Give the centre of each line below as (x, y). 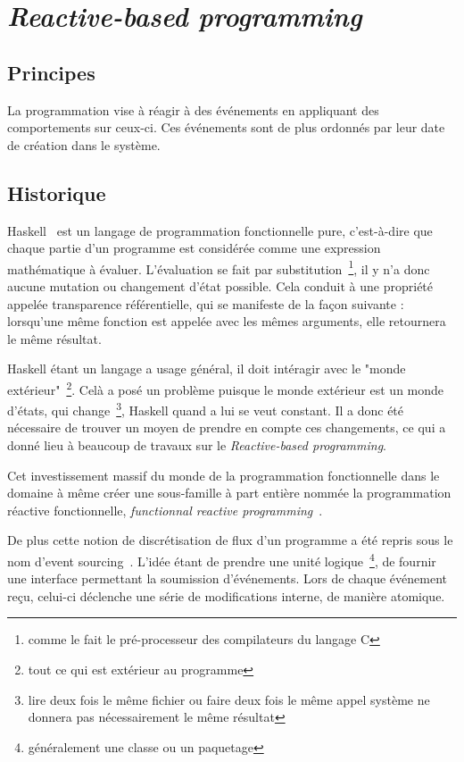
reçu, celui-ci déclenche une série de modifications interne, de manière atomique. (226, 595)
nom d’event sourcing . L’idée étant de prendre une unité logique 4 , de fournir (222, 560)
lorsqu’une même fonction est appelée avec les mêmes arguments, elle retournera (227, 321)
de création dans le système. (84, 144)
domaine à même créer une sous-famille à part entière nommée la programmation (229, 493)
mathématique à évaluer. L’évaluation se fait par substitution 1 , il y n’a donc (219, 267)
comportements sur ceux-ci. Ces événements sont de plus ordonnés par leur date (226, 127)
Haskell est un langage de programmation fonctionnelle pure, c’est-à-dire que (220, 230)
